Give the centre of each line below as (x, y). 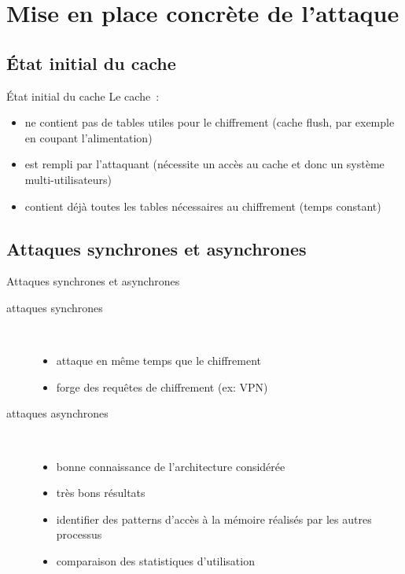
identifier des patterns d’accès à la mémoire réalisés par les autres (214, 519)
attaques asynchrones (57, 413)
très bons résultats (101, 493)
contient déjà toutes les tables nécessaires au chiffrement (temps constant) (203, 206)
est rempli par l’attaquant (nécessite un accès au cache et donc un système (204, 164)
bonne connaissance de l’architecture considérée (171, 466)
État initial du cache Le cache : (83, 96)
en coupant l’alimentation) (88, 137)
